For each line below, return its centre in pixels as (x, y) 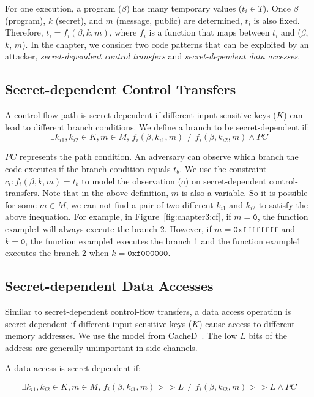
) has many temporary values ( (184, 8)
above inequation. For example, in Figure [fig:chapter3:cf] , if (118, 217)
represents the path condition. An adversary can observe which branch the (159, 157)
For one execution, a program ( (63, 8)
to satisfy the (283, 204)
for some (21, 204)
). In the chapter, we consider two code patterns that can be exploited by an (166, 44)
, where (123, 32)
